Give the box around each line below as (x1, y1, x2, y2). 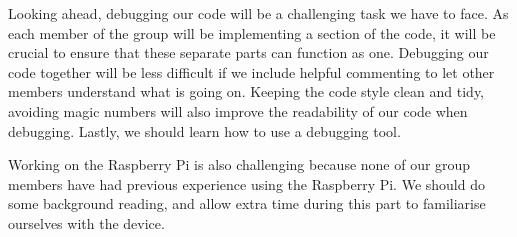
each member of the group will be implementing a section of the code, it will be (8, 22, 496, 43)
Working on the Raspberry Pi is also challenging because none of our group (8, 154, 471, 175)
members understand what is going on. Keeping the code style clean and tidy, (8, 81, 484, 102)
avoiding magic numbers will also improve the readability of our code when (8, 100, 468, 121)
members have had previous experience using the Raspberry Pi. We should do (8, 173, 485, 194)
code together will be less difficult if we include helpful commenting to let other (8, 61, 495, 82)
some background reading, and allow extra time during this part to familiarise (8, 193, 486, 214)
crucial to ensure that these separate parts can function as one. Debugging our (8, 42, 489, 63)
